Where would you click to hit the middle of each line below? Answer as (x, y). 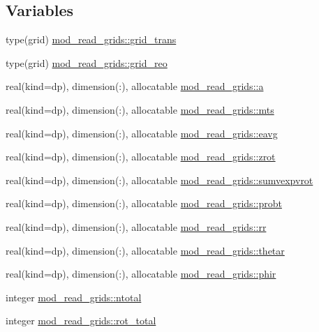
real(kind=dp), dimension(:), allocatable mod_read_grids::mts (140, 109)
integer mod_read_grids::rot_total (81, 320)
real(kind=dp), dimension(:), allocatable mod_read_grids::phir (141, 274)
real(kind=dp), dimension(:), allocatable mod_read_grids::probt (144, 203)
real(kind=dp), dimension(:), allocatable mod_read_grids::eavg (142, 133)
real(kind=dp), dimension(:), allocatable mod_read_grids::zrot (141, 157)
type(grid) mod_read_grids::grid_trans (91, 39)
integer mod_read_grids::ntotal (74, 297)
